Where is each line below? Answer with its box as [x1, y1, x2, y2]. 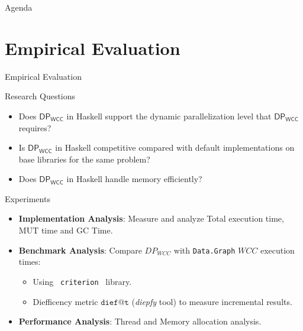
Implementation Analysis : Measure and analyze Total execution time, [18, 212, 284, 225]
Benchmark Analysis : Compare [18, 244, 142, 256]
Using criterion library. [33, 275, 132, 287]
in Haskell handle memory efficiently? [66, 173, 202, 185]
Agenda [5, 1, 33, 13]
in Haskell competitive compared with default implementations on [55, 141, 295, 154]
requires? [18, 121, 51, 134]
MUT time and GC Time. [18, 224, 113, 236]
